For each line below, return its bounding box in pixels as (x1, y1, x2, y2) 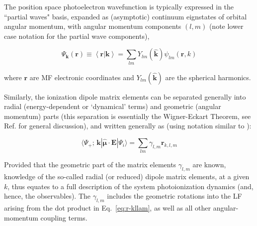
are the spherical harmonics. (165, 72, 251, 82)
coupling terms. (40, 212, 87, 223)
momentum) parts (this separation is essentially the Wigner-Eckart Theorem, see (4, 111, 251, 121)
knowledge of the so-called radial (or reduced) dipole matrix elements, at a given (4, 171, 250, 182)
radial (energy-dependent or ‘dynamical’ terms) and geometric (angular (4, 101, 221, 112)
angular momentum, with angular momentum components (4, 21, 181, 31)
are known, (192, 159, 226, 170)
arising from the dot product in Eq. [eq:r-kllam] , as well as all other (4, 203, 211, 213)
